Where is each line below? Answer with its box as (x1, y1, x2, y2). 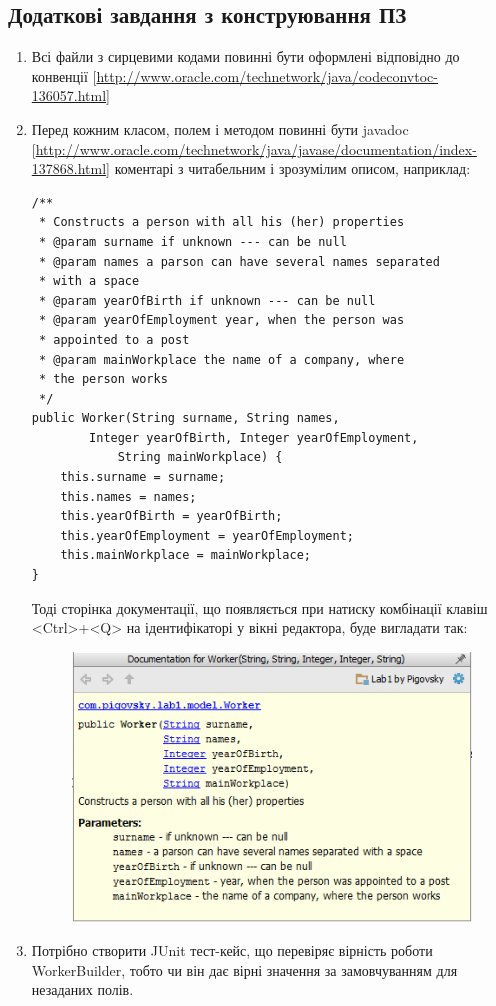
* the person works (38, 372, 168, 387)
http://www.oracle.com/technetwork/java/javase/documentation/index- (35, 138, 477, 159)
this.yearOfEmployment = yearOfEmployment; (60, 528, 354, 543)
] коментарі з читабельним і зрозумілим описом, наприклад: (106, 158, 471, 179)
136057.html (31, 85, 107, 106)
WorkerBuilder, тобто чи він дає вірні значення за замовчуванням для (31, 959, 458, 980)
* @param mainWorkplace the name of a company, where (38, 352, 405, 367)
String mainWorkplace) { (117, 450, 283, 465)
